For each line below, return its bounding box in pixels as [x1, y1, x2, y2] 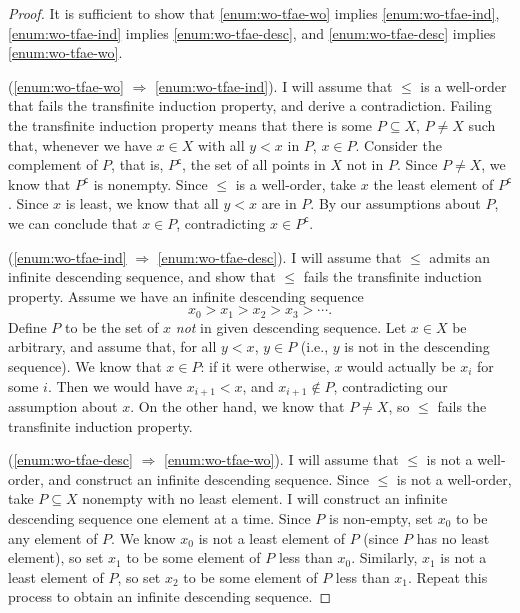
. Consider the [355, 134, 442, 155]
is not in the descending [344, 336, 490, 357]
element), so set [8, 547, 104, 568]
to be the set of [65, 316, 159, 337]
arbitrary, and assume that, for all [8, 336, 217, 357]
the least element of [373, 173, 494, 194]
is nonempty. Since [93, 173, 208, 194]
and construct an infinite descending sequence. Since [48, 468, 369, 489]
